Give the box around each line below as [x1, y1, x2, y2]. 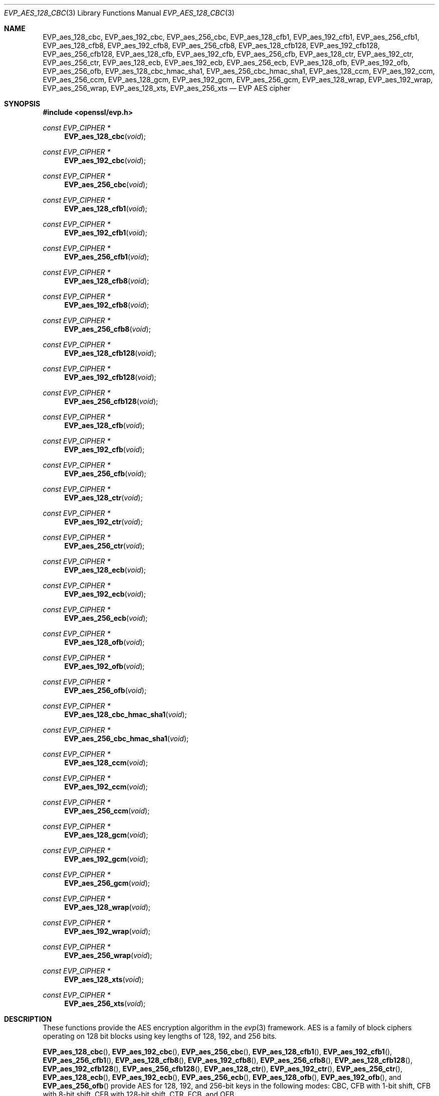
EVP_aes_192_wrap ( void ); [64, 927, 150, 935]
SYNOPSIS [4, 99, 41, 108]
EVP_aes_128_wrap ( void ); [64, 903, 150, 911]
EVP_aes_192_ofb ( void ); [64, 662, 145, 670]
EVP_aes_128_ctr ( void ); [64, 493, 143, 502]
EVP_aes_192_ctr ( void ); [64, 517, 143, 526]
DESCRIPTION [4, 1015, 52, 1023]
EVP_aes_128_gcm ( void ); [64, 831, 148, 839]
